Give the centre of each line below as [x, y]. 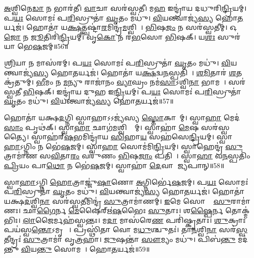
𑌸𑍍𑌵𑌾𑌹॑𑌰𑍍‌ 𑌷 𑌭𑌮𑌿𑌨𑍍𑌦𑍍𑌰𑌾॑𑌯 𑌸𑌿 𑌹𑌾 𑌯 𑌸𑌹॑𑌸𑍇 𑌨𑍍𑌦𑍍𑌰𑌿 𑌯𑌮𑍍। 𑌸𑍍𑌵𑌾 [132, 137]
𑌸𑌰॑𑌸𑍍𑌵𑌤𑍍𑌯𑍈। [215, 127]
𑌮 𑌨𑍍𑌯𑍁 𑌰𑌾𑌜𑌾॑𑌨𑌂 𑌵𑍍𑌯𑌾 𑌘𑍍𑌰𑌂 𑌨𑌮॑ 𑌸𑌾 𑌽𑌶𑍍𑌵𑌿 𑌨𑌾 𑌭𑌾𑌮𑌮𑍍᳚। [145, 82]
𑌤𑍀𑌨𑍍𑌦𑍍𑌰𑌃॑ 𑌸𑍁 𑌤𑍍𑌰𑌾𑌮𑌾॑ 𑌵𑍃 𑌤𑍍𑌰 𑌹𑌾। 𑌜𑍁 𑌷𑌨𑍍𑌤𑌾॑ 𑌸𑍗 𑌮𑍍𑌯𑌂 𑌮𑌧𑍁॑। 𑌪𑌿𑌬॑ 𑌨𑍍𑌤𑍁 [120, 239]
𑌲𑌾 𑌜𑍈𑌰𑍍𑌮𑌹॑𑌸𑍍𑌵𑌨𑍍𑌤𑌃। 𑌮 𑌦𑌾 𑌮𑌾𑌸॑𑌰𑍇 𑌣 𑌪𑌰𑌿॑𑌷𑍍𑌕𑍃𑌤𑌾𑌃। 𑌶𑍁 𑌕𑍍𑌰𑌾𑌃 [134, 220]
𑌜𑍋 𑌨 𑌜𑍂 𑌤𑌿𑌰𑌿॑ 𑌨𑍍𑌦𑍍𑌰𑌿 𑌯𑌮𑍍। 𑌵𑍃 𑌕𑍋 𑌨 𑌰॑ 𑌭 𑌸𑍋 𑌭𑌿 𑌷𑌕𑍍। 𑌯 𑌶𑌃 [110, 36]
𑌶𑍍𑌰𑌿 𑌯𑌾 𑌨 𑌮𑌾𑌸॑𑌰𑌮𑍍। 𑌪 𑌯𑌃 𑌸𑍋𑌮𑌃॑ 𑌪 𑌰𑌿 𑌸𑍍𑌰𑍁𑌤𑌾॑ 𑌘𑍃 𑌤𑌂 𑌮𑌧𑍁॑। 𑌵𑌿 [117, 62]
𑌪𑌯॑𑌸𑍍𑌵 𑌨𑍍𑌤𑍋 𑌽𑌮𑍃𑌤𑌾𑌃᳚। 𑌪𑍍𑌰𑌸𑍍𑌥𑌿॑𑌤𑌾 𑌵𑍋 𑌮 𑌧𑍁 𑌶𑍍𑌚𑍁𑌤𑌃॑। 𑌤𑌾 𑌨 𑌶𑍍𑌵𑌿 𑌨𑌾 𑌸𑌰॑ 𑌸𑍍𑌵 [126, 229]
